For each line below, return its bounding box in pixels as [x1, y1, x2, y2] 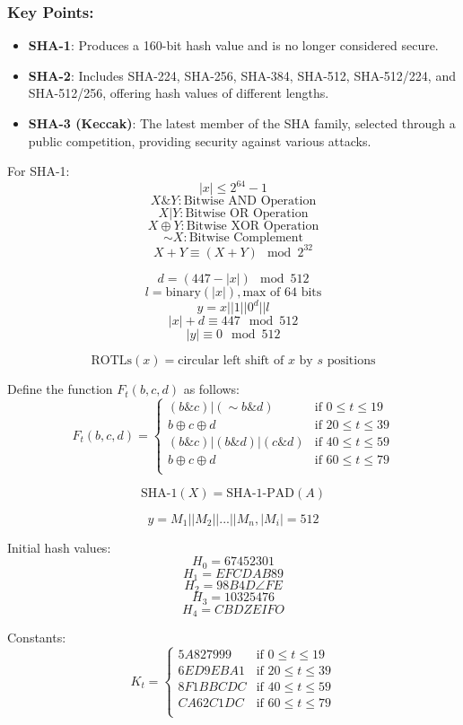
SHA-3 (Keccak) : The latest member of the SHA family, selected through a [28, 114, 456, 132]
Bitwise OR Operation [185, 207, 309, 221]
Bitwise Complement [188, 231, 304, 245]
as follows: [183, 380, 240, 398]
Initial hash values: [7, 537, 111, 556]
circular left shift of [178, 354, 284, 368]
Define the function [7, 380, 113, 398]
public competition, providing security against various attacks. [28, 131, 371, 150]
